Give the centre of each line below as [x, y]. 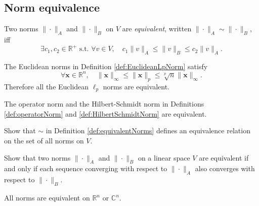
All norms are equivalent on [47, 197]
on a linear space [164, 157]
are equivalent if [224, 157]
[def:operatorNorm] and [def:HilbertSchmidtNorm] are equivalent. [105, 113]
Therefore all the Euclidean [47, 86]
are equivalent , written [157, 29]
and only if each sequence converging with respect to [86, 168]
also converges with [225, 168]
